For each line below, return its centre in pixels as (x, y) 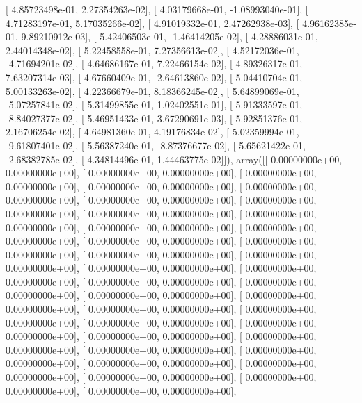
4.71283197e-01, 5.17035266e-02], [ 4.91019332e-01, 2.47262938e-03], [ (152, 23)
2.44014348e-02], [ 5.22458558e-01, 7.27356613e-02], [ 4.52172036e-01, (152, 50)
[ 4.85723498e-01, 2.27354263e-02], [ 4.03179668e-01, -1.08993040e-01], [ (157, 9)
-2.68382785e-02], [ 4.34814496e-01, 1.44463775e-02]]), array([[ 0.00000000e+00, (174, 159)
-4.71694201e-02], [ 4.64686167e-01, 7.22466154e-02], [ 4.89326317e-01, (154, 64)
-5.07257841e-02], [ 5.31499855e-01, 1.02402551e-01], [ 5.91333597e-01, (154, 105)
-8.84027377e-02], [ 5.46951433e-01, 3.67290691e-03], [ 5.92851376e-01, (154, 118)
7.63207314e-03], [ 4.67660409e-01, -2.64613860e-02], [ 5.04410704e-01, (154, 77)
